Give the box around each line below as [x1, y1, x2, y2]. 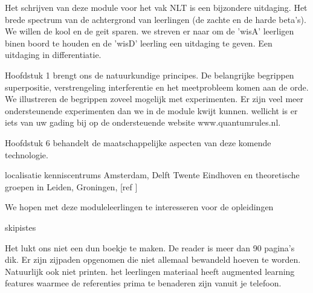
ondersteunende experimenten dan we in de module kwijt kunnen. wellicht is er [5, 104, 298, 117]
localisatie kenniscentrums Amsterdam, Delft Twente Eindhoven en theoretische [5, 169, 300, 181]
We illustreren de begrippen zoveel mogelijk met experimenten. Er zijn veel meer [5, 92, 303, 105]
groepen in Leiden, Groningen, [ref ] [5, 180, 138, 193]
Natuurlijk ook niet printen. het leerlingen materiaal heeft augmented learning [5, 265, 295, 277]
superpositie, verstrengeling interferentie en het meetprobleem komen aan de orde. [5, 80, 309, 93]
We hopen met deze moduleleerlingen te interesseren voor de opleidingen [5, 201, 274, 213]
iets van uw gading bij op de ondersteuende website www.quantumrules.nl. [5, 116, 281, 129]
